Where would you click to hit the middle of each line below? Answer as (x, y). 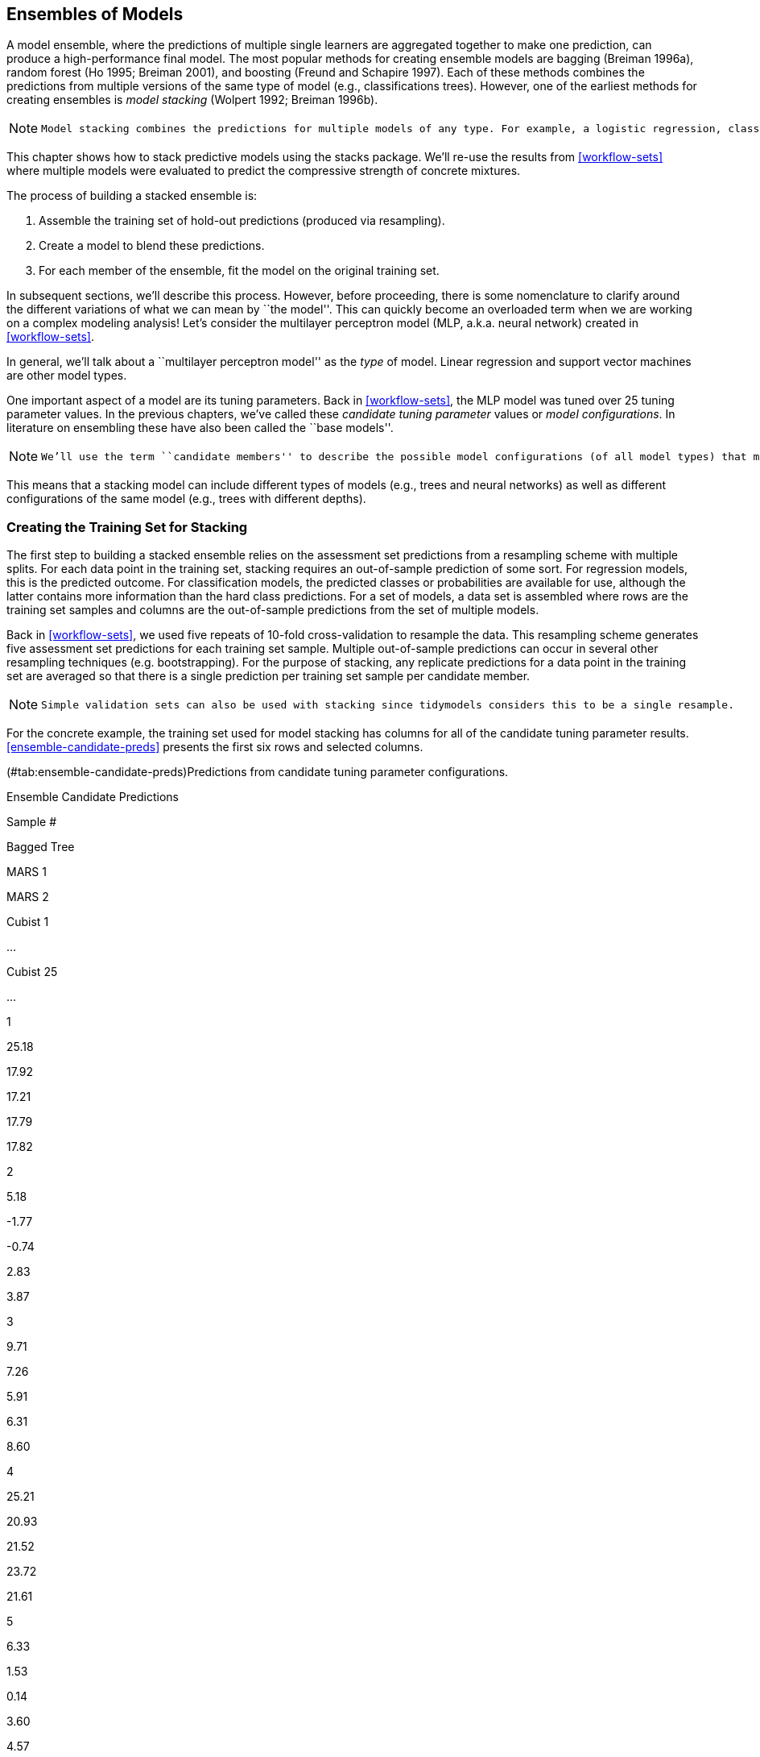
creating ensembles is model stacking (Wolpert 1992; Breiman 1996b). (192, 100)
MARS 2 (28, 897)
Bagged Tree (41, 847)
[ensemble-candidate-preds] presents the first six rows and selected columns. (215, 747)
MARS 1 (27, 872)
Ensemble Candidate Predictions (93, 797)
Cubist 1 (28, 922)
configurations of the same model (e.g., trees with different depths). (186, 499)
